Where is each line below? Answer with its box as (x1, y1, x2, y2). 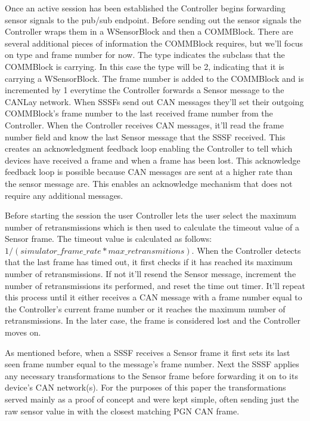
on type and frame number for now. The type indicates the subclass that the (5, 48, 285, 61)
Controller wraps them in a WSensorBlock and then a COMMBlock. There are (5, 25, 293, 38)
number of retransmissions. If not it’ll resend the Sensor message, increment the (5, 268, 296, 280)
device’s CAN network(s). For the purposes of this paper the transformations (5, 381, 286, 394)
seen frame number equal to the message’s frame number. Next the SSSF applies (5, 358, 299, 370)
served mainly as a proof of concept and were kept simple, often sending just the (5, 393, 299, 405)
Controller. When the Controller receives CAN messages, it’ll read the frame (5, 118, 284, 131)
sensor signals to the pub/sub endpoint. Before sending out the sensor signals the (5, 13, 302, 26)
